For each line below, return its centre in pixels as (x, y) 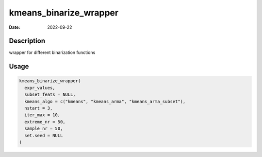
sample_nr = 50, (44, 129)
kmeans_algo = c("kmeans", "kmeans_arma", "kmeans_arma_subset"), (105, 101)
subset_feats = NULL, (50, 95)
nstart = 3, (39, 108)
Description (27, 41)
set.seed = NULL (44, 135)
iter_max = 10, (42, 115)
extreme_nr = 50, (45, 122)
